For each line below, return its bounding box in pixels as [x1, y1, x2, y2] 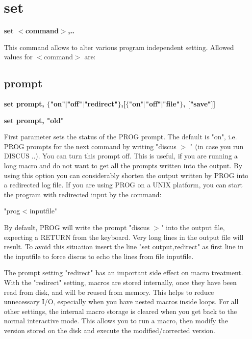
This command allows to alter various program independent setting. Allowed [4, 42, 234, 52]
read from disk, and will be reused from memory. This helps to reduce [4, 287, 214, 297]
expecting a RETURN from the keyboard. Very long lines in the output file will [4, 232, 244, 242]
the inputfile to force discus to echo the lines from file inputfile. [4, 251, 194, 261]
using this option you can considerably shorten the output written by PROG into [4, 170, 249, 180]
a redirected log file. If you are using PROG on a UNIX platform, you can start [4, 180, 243, 190]
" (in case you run [190, 141, 244, 151]
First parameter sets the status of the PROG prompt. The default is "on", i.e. [4, 131, 237, 142]
